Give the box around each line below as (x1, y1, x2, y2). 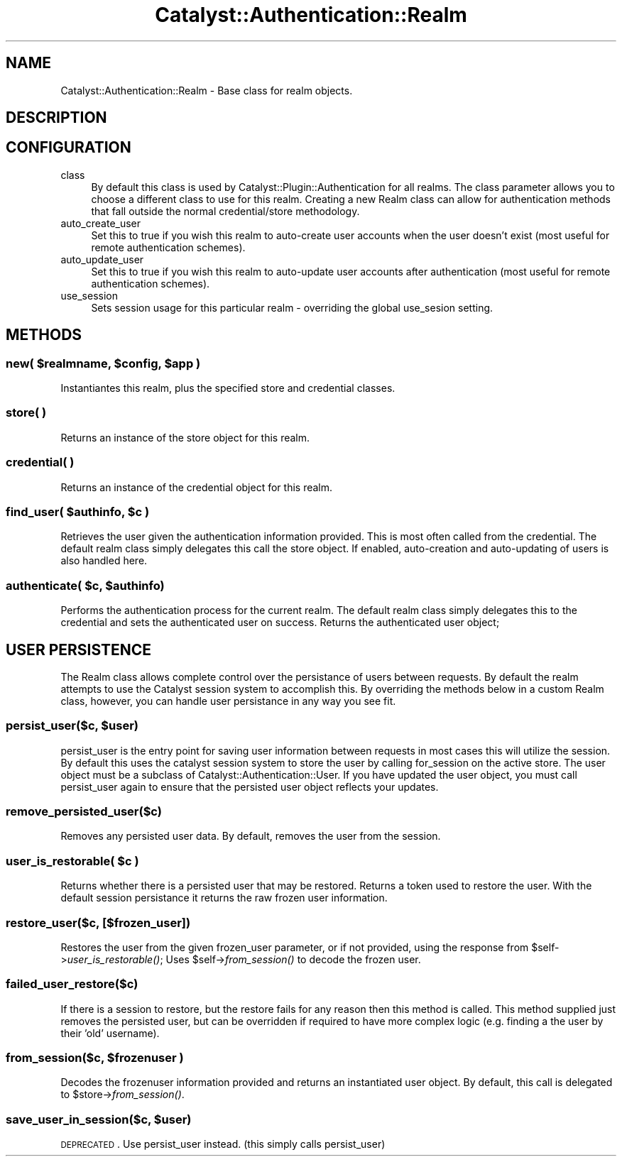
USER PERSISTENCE (6, 640, 152, 659)
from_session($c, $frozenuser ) (6, 1051, 184, 1065)
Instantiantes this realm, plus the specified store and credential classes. (60, 382, 395, 395)
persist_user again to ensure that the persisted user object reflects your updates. (60, 780, 439, 793)
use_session (60, 289, 118, 302)
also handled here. (60, 554, 148, 567)
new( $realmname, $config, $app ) (6, 356, 201, 371)
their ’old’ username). (60, 1026, 160, 1039)
